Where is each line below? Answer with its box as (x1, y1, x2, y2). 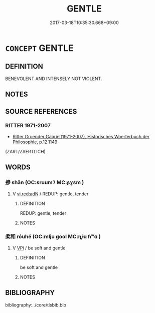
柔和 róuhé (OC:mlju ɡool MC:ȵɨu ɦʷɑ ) (5, 233, 101, 240)
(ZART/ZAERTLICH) (5, 148, 46, 154)
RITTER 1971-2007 (5, 122, 51, 129)
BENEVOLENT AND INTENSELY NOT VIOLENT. (5, 76, 102, 82)
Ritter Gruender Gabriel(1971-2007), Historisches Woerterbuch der (12, 133, 150, 139)
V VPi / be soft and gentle (12, 245, 66, 251)
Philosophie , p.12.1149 (12, 139, 58, 145)
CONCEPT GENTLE (5, 42, 74, 54)
